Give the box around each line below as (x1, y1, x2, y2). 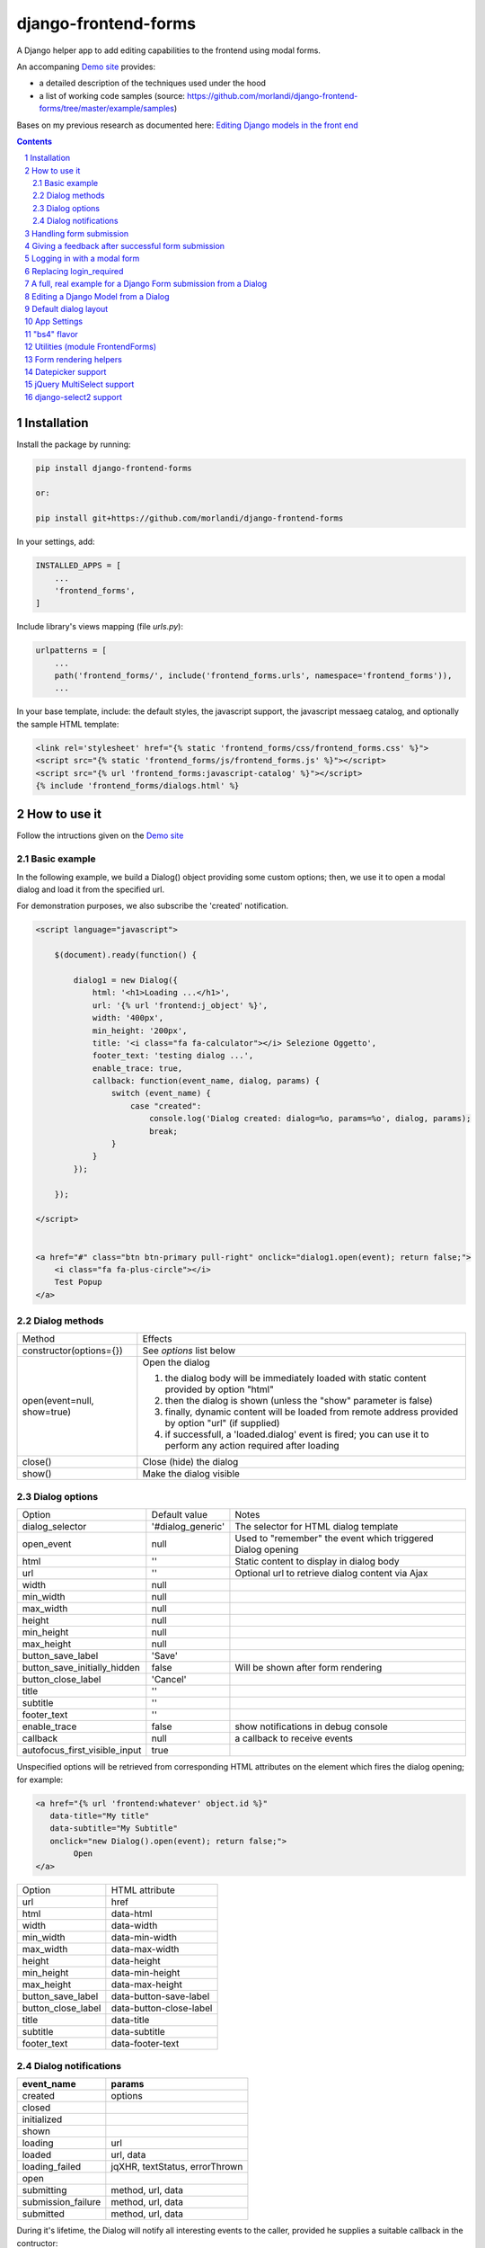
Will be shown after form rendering (234, 1662, 383, 1674)
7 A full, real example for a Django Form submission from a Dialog (24, 279, 268, 290)
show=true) (22, 1405, 72, 1418)
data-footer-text (110, 2037, 180, 2049)
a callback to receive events (234, 1732, 354, 1744)
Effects (142, 1333, 172, 1345)
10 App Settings (24, 316, 84, 327)
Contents (16, 136, 53, 147)
